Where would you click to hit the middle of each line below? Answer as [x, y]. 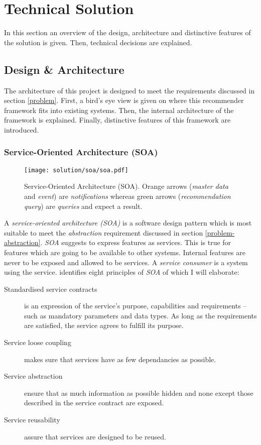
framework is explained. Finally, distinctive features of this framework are [117, 120]
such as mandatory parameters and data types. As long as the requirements [141, 315]
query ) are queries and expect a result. [83, 206]
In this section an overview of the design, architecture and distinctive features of [127, 32]
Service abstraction [33, 376]
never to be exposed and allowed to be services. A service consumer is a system [126, 262]
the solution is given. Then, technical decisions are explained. [98, 42]
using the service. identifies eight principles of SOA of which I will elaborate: [122, 272]
